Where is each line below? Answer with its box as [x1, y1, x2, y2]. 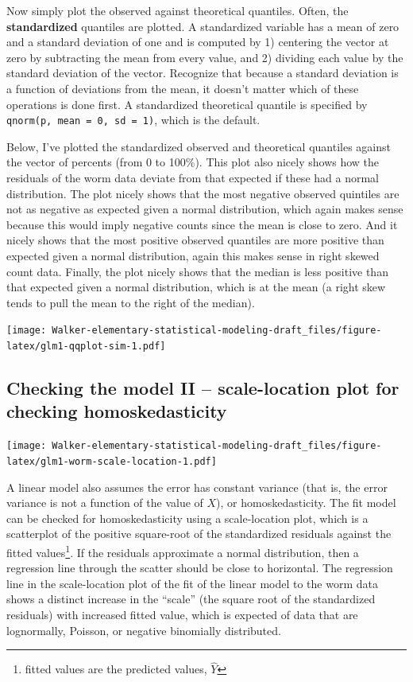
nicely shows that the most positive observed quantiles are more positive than [6, 232, 384, 248]
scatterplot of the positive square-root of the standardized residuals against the [6, 525, 392, 542]
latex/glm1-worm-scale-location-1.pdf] [6, 455, 217, 467]
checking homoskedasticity [6, 399, 227, 423]
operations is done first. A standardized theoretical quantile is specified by [6, 95, 368, 112]
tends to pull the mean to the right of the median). [6, 294, 255, 310]
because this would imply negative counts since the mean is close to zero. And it [6, 216, 398, 232]
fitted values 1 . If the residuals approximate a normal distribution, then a [6, 541, 359, 560]
